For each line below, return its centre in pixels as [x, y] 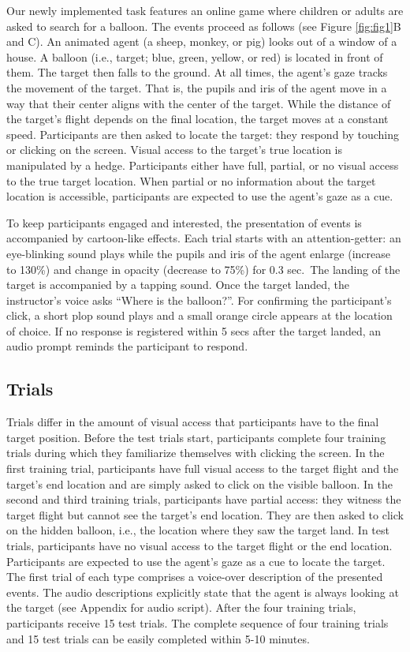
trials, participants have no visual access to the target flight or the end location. [199, 546]
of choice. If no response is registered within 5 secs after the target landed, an [194, 330]
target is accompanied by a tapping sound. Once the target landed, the [178, 285]
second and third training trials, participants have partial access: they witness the [204, 499]
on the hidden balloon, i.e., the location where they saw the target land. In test [198, 530]
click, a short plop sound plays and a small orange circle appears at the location [199, 315]
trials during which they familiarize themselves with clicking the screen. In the [196, 453]
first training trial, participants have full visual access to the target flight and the [203, 468]
